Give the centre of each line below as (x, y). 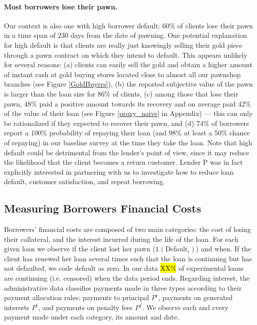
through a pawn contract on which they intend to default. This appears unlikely (126, 54)
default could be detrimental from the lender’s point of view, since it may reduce (127, 152)
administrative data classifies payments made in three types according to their (123, 287)
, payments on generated (195, 297)
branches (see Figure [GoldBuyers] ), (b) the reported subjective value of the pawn (128, 84)
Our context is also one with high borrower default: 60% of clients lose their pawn (128, 25)
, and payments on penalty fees (85, 307)
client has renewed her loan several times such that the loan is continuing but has (128, 258)
